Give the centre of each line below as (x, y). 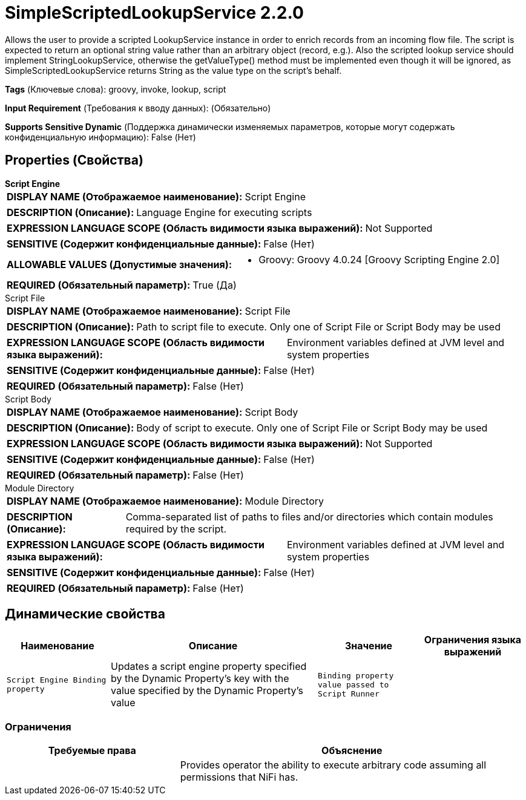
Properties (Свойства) (74, 160)
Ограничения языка (473, 640)
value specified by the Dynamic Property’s (207, 691)
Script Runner (349, 693)
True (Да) (215, 285)
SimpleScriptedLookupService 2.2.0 (154, 13)
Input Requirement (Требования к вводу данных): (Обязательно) (138, 108)
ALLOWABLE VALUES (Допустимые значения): (120, 264)
